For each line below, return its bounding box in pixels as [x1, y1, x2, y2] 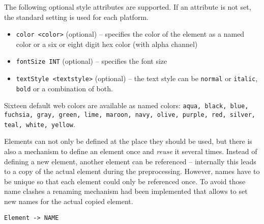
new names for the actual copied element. [4, 195, 133, 206]
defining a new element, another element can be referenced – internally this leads [4, 156, 256, 166]
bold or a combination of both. [16, 83, 113, 93]
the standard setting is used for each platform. [4, 11, 149, 22]
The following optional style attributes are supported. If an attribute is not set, [4, 2, 251, 12]
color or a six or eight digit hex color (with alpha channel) [16, 38, 198, 49]
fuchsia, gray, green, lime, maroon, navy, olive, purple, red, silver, [4, 111, 255, 119]
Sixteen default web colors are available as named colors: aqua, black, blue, [4, 100, 249, 111]
